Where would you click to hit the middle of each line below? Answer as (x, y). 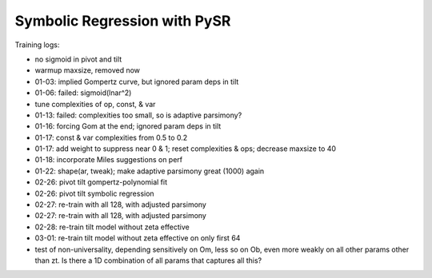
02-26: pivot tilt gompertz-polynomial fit (101, 182)
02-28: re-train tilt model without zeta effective (112, 227)
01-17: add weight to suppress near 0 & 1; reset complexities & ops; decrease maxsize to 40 (185, 149)
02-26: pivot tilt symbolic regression (95, 193)
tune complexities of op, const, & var (95, 104)
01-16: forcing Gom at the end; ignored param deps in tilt (128, 126)
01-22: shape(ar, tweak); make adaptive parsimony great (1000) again (150, 171)
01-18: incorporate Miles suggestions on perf (109, 160)
